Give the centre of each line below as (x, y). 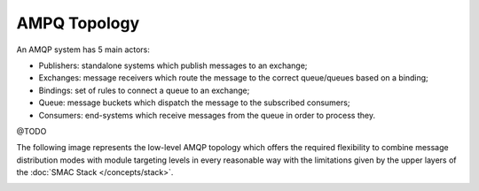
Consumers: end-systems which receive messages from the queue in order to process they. (207, 115)
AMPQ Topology (78, 23)
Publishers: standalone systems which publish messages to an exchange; (173, 65)
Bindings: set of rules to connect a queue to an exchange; (144, 90)
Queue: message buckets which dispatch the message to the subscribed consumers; (194, 103)
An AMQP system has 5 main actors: (83, 50)
